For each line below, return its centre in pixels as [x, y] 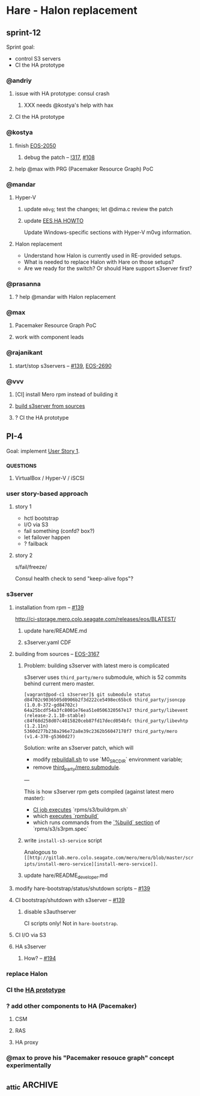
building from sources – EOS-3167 [57, 654]
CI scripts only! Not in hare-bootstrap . [71, 923]
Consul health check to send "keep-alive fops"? [74, 579]
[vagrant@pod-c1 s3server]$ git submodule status [87, 694]
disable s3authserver [50, 912]
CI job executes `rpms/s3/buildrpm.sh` [80, 810]
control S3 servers [38, 59]
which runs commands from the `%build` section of [96, 822]
